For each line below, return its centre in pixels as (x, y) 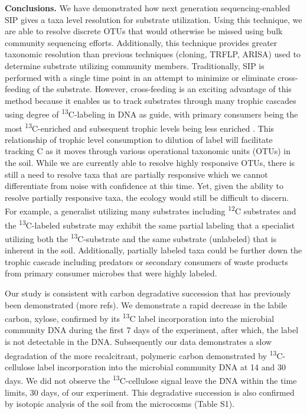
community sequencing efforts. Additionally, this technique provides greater (141, 42)
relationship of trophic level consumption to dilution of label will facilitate (139, 139)
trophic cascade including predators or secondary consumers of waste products (146, 261)
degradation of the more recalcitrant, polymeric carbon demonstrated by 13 (141, 354)
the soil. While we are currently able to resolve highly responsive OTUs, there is (150, 163)
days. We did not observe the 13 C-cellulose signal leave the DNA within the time (151, 380)
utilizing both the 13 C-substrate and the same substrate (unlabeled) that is (141, 237)
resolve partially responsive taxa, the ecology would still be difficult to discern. (147, 197)
